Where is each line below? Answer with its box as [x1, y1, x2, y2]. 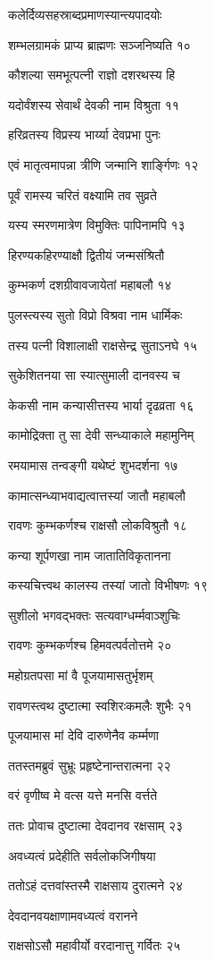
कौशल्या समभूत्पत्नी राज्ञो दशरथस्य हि [8, 65, 176, 84]
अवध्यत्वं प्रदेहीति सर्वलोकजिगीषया [8, 846, 156, 864]
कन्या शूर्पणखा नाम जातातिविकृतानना [8, 545, 171, 564]
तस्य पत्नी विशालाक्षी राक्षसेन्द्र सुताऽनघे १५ [8, 335, 198, 354]
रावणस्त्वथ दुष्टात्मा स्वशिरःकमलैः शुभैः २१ [8, 695, 193, 714]
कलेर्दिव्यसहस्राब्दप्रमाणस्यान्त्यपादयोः [8, 5, 162, 23]
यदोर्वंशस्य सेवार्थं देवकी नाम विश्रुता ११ [8, 95, 179, 114]
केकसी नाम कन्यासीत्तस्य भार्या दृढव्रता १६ [8, 395, 194, 414]
